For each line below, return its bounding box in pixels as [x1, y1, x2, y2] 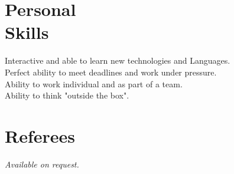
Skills [5, 20, 49, 44]
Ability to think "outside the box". [5, 89, 129, 101]
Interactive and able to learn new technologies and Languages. [5, 54, 230, 67]
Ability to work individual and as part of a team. [5, 77, 183, 90]
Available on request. [5, 157, 79, 170]
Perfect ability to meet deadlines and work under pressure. [5, 65, 217, 78]
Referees [5, 123, 76, 147]
